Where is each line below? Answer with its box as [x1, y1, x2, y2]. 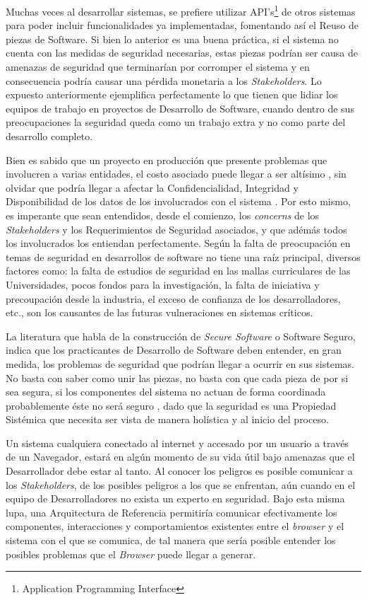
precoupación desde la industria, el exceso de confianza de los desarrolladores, [6, 291, 341, 306]
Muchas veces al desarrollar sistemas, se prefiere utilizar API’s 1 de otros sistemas [6, 2, 356, 18]
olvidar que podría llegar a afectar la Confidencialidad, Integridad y [6, 180, 299, 195]
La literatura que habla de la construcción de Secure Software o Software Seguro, [6, 328, 356, 343]
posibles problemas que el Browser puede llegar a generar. [6, 546, 256, 561]
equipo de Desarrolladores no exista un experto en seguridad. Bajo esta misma [6, 491, 345, 506]
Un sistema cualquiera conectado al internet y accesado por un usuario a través [6, 435, 349, 450]
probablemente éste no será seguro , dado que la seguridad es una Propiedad [6, 398, 337, 412]
